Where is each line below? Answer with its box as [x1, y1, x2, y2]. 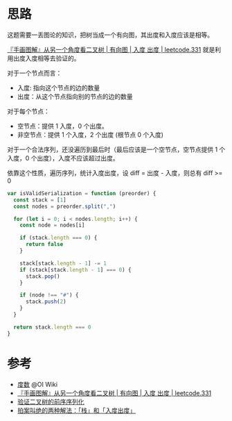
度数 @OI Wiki [17, 380, 57, 388]
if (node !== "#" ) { [19, 292, 79, 299]
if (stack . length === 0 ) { [19, 234, 98, 242]
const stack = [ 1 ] [13, 196, 67, 204]
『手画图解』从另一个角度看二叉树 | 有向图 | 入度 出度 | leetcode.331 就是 [7, 45, 215, 53]
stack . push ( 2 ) [25, 298, 67, 306]
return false [25, 241, 64, 248]
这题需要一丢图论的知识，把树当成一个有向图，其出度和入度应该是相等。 [7, 31, 213, 39]
